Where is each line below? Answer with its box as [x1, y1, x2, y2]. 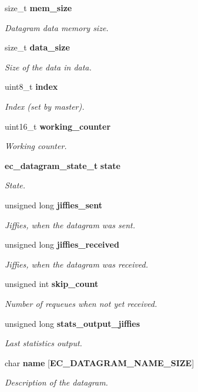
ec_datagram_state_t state [5, 159, 120, 171]
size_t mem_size [5, 2, 72, 13]
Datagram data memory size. [5, 21, 109, 33]
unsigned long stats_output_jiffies [5, 317, 140, 329]
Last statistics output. [5, 337, 82, 349]
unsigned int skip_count [5, 278, 99, 290]
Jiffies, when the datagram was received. [5, 258, 149, 270]
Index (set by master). [5, 100, 85, 112]
